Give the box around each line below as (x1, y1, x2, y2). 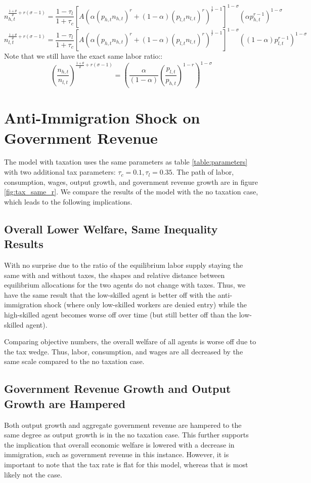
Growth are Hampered (4, 395, 125, 411)
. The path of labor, (172, 167, 234, 177)
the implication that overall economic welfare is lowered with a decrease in (4, 439, 235, 450)
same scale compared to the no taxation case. (4, 356, 145, 367)
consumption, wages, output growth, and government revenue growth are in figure (4, 176, 258, 187)
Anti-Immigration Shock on (4, 107, 200, 128)
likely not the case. (4, 469, 62, 479)
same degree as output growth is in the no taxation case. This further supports (4, 429, 249, 440)
